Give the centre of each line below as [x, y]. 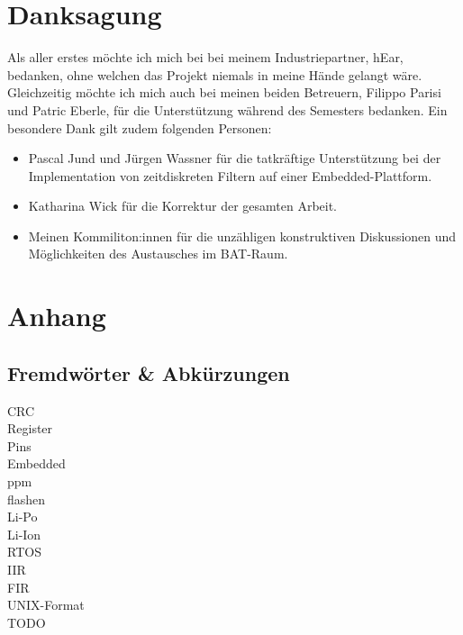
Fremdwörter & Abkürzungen [149, 372]
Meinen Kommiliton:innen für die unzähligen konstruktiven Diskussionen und [242, 236]
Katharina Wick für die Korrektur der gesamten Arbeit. [183, 206]
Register [30, 428]
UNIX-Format [46, 605]
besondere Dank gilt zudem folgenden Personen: [140, 127]
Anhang [57, 316]
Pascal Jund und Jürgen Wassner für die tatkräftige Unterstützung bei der [235, 158]
